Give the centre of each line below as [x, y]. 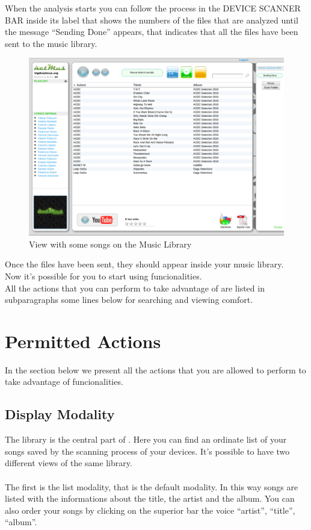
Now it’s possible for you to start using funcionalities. [103, 276]
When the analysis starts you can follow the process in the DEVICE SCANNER [153, 8]
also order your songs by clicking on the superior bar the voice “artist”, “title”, [150, 510]
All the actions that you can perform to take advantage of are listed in [135, 288]
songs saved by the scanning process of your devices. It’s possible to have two [147, 451]
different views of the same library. [69, 463]
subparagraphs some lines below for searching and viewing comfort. [129, 300]
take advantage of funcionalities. [64, 382]
